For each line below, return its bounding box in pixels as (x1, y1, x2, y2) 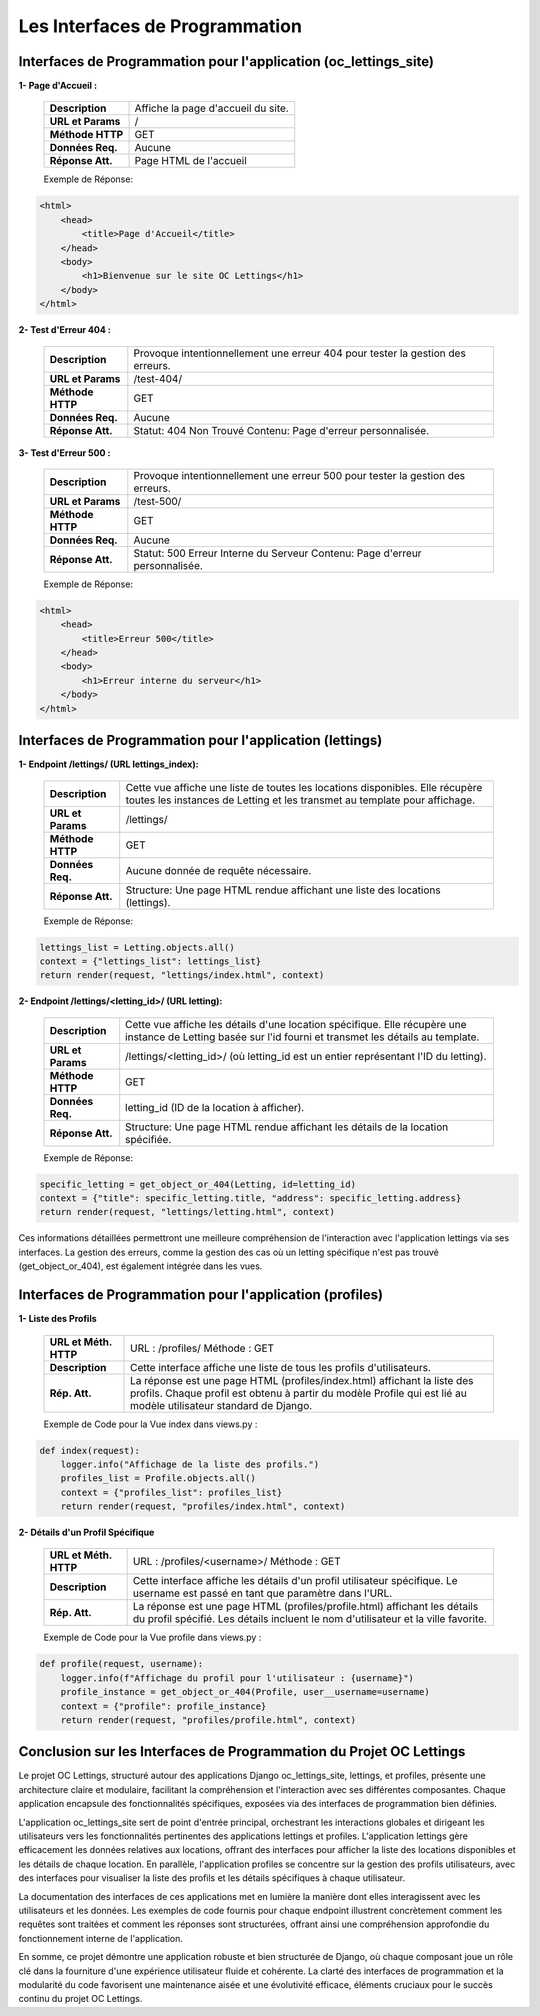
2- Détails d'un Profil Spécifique (18, 1526, 155, 1539)
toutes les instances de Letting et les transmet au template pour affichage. (125, 793, 475, 807)
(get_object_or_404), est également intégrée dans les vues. (18, 1260, 263, 1272)
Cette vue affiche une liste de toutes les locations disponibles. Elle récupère (125, 780, 483, 794)
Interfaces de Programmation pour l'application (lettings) (18, 732, 383, 749)
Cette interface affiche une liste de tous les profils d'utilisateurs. (130, 1360, 432, 1374)
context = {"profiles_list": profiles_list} (60, 1486, 283, 1498)
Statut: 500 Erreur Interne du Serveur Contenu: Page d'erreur (133, 546, 422, 560)
